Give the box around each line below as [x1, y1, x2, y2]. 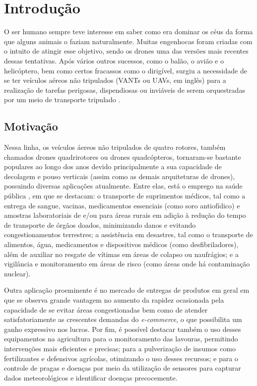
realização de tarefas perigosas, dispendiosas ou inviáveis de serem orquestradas [4, 84, 245, 95]
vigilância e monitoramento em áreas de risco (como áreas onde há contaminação [4, 258, 250, 269]
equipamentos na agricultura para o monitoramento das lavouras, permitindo [4, 333, 238, 344]
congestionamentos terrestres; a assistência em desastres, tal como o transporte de [4, 229, 253, 240]
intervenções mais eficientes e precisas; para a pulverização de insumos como [4, 343, 236, 353]
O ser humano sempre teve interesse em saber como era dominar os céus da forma [4, 26, 253, 37]
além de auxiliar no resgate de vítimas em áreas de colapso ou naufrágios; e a [4, 249, 239, 259]
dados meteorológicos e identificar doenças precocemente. [4, 372, 178, 383]
